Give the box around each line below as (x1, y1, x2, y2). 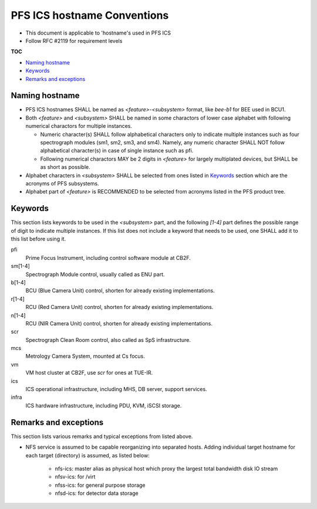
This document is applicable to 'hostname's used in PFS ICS (25, 29, 171, 36)
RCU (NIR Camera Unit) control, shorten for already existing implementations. (25, 320, 213, 327)
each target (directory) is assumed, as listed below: (25, 452, 150, 459)
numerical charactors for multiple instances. (25, 123, 132, 130)
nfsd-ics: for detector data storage (55, 490, 139, 497)
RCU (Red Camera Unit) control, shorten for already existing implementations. (25, 304, 214, 311)
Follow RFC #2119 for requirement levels (25, 37, 123, 44)
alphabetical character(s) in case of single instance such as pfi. (40, 147, 194, 154)
